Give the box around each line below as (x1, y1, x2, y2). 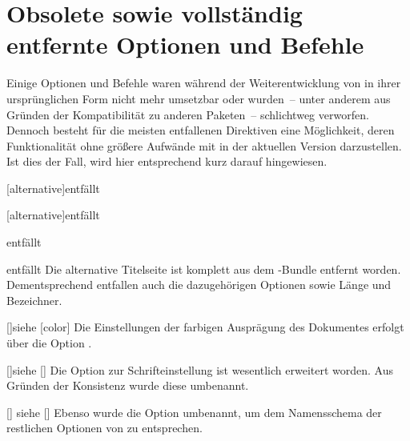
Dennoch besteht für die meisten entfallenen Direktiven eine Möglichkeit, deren (6, 122, 395, 138)
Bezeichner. (6, 291, 62, 308)
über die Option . (6, 335, 92, 351)
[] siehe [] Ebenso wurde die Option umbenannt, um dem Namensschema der (6, 403, 382, 420)
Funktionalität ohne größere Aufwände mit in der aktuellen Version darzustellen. (6, 137, 402, 154)
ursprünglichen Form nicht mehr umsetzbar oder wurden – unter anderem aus (6, 90, 391, 106)
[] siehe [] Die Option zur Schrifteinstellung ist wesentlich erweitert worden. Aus (6, 361, 394, 378)
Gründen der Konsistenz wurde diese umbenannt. (6, 377, 249, 394)
